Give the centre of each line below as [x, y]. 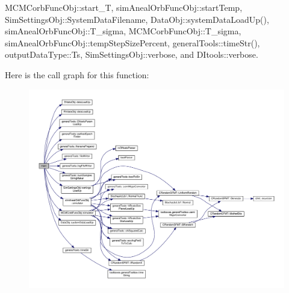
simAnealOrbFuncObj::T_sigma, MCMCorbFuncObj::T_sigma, [123, 31]
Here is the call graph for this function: [77, 74]
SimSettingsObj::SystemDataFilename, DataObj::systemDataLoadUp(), [137, 19]
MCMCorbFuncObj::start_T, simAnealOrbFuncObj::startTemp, [124, 7]
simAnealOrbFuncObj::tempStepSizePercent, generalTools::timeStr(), [132, 42]
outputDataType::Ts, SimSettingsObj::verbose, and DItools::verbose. [132, 54]
